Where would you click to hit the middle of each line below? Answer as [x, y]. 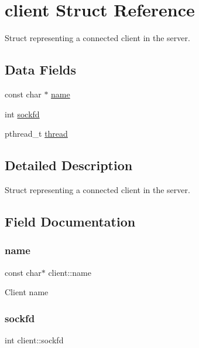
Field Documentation [70, 221]
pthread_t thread [36, 134]
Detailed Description [69, 165]
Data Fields [41, 70]
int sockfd [22, 114]
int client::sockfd [34, 339]
